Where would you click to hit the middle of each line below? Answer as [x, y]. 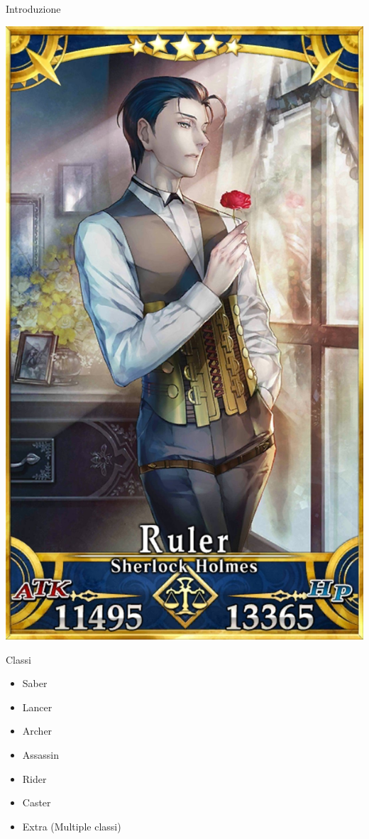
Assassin [41, 755]
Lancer [37, 707]
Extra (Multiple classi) [72, 826]
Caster [37, 802]
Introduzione [33, 9]
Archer [37, 731]
